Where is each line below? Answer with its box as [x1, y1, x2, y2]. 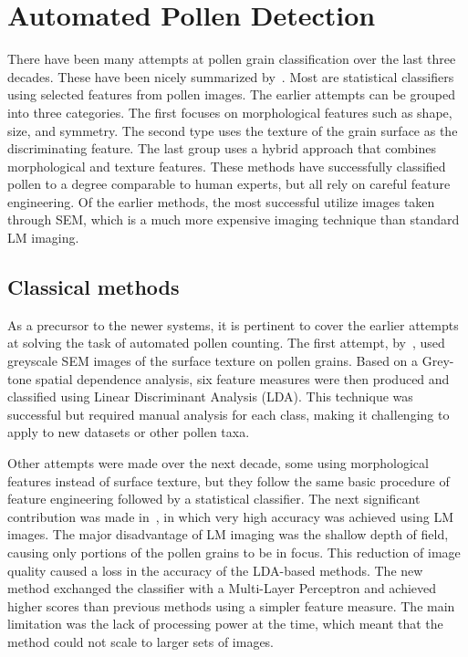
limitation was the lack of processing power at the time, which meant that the [7, 614, 443, 633]
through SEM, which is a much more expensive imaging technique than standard [7, 210, 460, 229]
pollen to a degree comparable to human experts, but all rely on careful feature [7, 174, 451, 193]
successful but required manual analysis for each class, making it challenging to [7, 404, 450, 423]
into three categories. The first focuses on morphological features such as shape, [7, 102, 452, 121]
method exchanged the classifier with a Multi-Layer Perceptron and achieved [7, 579, 437, 598]
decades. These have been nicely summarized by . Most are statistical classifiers [7, 67, 454, 86]
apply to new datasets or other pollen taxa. [7, 422, 250, 442]
